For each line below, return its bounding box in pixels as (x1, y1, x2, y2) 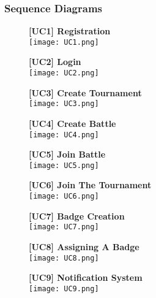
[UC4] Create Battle (29, 117, 116, 129)
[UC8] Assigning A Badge (29, 240, 139, 253)
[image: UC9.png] (29, 284, 99, 293)
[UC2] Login (29, 55, 81, 68)
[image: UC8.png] (29, 253, 99, 262)
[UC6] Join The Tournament (29, 178, 152, 191)
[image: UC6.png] (29, 192, 99, 201)
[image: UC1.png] (29, 37, 99, 47)
